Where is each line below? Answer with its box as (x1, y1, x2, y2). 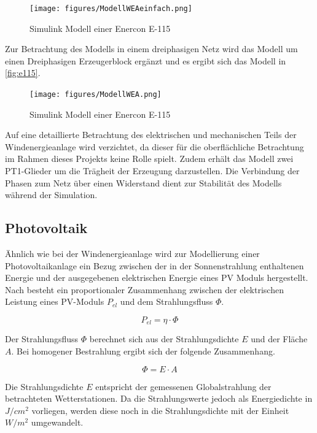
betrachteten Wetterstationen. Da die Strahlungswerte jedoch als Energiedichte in (5, 392, 313, 405)
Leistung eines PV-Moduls (5, 295, 104, 308)
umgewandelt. (31, 416, 84, 429)
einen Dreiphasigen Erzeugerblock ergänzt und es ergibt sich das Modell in (5, 54, 286, 67)
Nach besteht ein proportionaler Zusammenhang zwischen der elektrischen (5, 283, 284, 296)
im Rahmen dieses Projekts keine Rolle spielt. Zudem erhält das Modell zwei (5, 152, 294, 165)
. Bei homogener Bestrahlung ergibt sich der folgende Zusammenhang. (11, 345, 275, 358)
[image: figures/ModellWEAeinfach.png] (29, 4, 192, 13)
